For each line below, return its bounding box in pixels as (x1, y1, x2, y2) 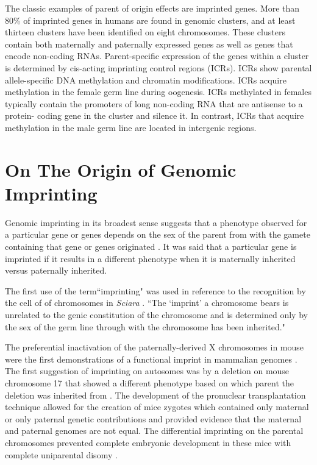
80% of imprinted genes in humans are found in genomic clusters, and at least (5, 13, 296, 26)
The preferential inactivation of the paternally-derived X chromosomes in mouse (5, 341, 304, 353)
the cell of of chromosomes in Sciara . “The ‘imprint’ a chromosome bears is (5, 296, 289, 309)
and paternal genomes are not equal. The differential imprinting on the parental (5, 424, 304, 437)
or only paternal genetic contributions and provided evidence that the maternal (5, 412, 302, 425)
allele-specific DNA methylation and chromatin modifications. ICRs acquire (5, 73, 287, 86)
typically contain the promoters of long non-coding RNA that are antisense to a (5, 97, 303, 110)
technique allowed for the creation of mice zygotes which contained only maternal (5, 400, 309, 413)
